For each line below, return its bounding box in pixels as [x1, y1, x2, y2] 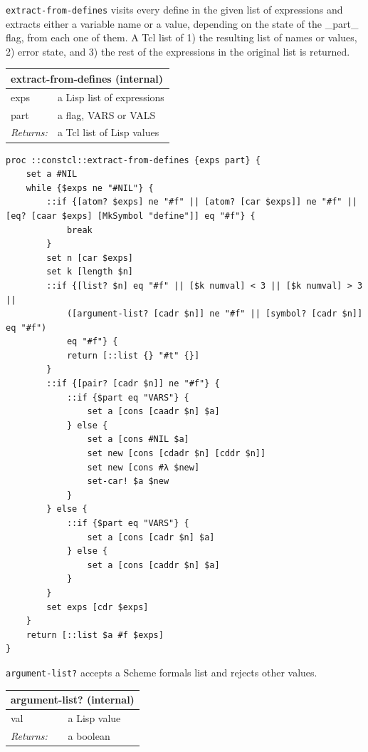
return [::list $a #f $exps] [26, 629, 164, 640]
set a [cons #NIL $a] [87, 434, 189, 445]
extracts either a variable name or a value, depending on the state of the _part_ [6, 16, 359, 31]
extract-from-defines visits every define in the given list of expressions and [6, 2, 343, 16]
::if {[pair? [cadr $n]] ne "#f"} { [46, 378, 220, 389]
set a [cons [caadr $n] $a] [87, 406, 220, 417]
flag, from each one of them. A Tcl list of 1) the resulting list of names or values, [6, 30, 357, 45]
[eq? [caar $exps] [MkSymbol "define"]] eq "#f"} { [6, 210, 256, 221]
